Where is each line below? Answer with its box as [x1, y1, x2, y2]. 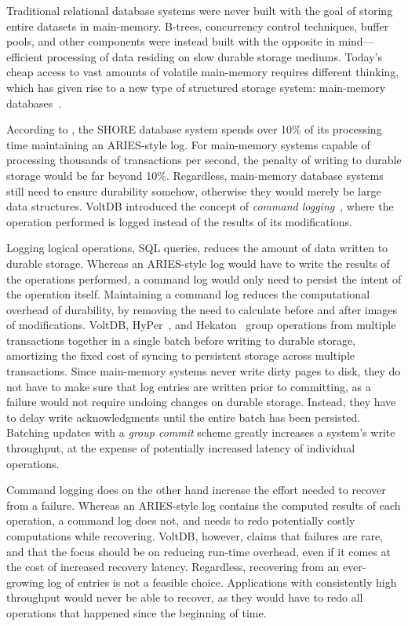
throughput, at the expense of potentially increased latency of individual [6, 440, 355, 456]
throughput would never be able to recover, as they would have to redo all [6, 589, 363, 606]
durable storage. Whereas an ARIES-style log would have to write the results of [6, 254, 390, 271]
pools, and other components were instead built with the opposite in [6, 33, 335, 49]
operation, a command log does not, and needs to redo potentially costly [6, 512, 355, 529]
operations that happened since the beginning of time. [6, 604, 267, 621]
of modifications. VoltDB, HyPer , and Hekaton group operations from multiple [6, 317, 396, 333]
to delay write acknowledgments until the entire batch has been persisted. [6, 408, 361, 425]
